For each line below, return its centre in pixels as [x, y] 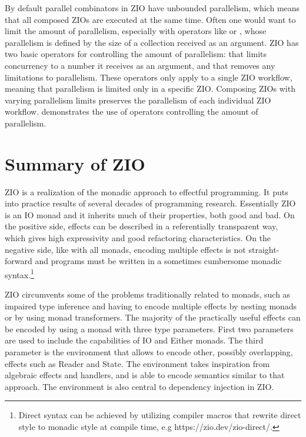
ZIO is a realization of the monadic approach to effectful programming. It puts [147, 191]
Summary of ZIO [75, 163]
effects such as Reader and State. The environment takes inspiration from [137, 363]
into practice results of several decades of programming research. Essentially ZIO [150, 203]
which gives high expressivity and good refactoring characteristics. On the [138, 238]
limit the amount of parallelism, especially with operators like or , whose [136, 31]
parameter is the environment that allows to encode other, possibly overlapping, [149, 352]
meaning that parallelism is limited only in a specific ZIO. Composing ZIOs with [150, 89]
